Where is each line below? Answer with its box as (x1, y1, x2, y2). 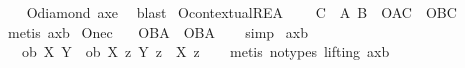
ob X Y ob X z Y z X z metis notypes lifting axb (21, 41, 390, 62)
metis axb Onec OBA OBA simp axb (7, 21, 308, 42)
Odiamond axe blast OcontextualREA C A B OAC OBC (26, 2, 457, 22)
